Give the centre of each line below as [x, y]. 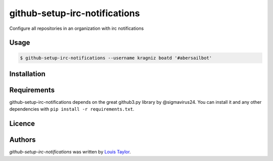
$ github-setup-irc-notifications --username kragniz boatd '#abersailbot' [116, 58]
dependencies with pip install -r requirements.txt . [72, 109]
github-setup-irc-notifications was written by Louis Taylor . [70, 152]
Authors [22, 140]
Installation [27, 74]
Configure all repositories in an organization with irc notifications [77, 28]
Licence [22, 124]
